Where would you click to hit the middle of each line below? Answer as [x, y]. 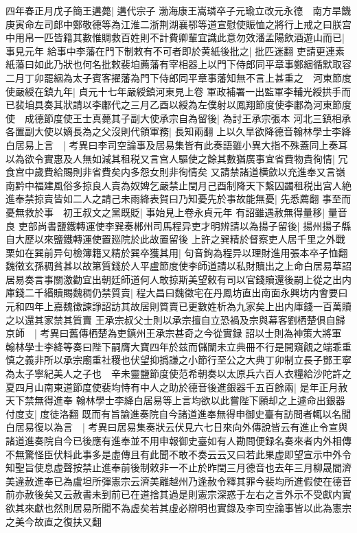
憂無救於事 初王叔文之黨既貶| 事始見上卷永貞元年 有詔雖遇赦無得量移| [165, 212]
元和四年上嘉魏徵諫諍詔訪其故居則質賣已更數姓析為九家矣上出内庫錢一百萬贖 [178, 306]
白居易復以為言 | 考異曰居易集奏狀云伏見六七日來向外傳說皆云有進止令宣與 [177, 427]
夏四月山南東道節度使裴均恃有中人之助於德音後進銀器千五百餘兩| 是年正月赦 [177, 387]
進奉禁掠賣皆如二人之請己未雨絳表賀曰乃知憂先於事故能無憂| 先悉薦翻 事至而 [178, 199]
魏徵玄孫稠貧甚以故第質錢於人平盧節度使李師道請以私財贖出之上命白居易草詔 [178, 266]
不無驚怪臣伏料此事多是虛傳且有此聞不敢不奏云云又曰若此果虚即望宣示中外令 [178, 454]
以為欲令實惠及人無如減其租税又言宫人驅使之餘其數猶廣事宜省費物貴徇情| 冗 [177, 158]
